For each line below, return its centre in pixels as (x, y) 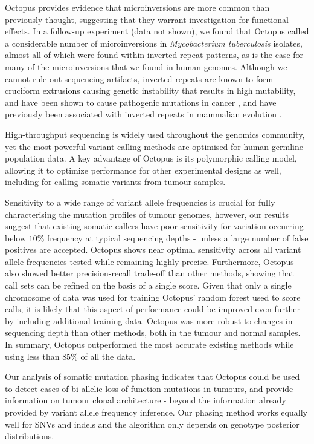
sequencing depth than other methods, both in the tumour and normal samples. (153, 332)
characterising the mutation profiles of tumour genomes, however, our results (147, 214)
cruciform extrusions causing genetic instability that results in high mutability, (150, 90)
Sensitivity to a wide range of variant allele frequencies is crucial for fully (140, 202)
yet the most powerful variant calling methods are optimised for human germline (154, 146)
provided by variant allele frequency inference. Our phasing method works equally (156, 412)
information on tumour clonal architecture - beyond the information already (146, 400)
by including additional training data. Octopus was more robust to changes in (149, 320)
